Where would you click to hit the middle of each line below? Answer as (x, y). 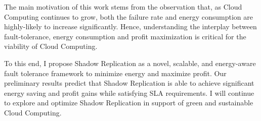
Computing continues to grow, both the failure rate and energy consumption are (128, 16)
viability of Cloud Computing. (51, 46)
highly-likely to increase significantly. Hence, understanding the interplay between (130, 26)
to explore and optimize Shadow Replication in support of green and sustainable (129, 103)
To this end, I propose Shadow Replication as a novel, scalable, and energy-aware (130, 63)
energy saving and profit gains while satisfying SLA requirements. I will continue (129, 93)
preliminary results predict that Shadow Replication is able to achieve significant (129, 83)
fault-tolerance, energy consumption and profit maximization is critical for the (125, 36)
